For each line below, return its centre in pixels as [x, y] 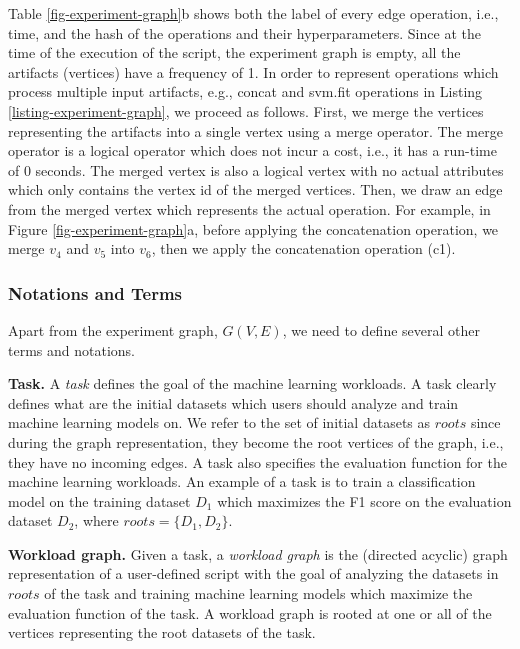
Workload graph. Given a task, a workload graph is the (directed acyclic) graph [258, 553]
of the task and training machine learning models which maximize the [258, 593]
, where [96, 520]
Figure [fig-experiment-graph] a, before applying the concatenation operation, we [253, 228]
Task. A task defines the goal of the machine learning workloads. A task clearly [252, 383]
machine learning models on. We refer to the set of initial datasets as [219, 422]
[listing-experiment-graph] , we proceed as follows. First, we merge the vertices [246, 110]
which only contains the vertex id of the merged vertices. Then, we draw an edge [255, 189]
